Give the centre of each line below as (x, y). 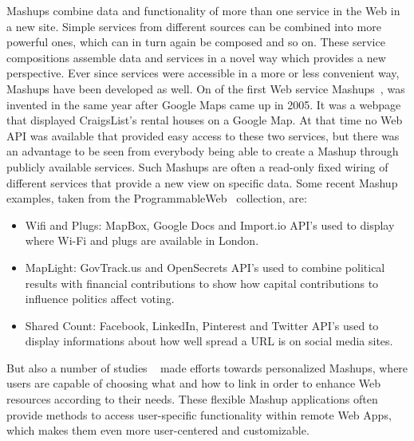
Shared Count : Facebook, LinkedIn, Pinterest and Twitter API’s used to (202, 325)
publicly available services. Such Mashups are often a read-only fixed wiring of (197, 166)
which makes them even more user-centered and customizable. (158, 430)
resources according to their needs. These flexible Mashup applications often (192, 399)
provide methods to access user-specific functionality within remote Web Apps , (199, 414)
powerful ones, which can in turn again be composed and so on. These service (196, 42)
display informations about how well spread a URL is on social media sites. (209, 341)
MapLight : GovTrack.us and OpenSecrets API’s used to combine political (205, 267)
